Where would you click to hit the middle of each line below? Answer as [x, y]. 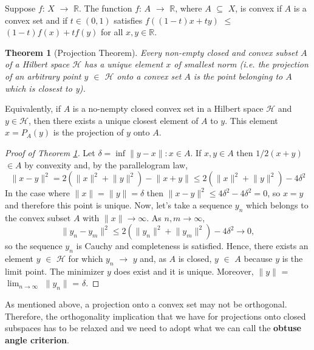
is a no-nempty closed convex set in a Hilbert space [168, 108]
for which [86, 258]
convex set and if [36, 20]
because [258, 258]
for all [112, 32]
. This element [251, 120]
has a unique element [124, 64]
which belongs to [277, 204]
